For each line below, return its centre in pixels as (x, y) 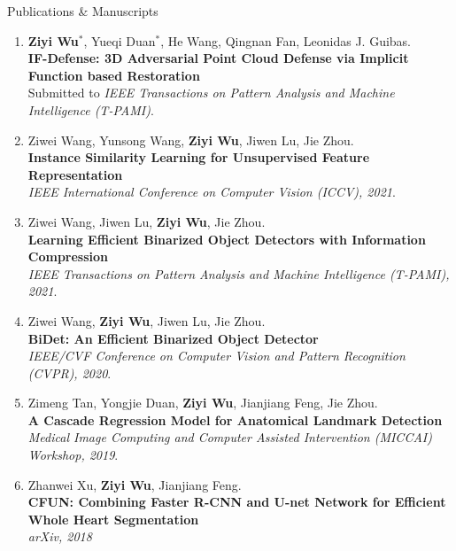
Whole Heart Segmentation (113, 519)
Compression (68, 256)
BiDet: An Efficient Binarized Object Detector (173, 338)
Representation (75, 174)
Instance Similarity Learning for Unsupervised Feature (199, 157)
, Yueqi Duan (120, 40)
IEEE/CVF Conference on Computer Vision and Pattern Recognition (216, 356)
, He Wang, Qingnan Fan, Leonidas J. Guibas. (286, 40)
